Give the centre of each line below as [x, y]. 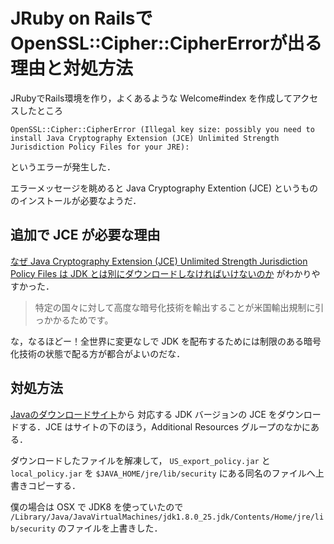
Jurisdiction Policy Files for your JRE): [100, 147]
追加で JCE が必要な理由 [85, 235]
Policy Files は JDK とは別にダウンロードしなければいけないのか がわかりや [165, 273]
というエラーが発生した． [63, 166]
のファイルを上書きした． [110, 528]
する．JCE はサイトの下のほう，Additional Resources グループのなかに [164, 426]
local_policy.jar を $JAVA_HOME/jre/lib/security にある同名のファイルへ [163, 473]
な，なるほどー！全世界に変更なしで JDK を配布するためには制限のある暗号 [166, 341]
